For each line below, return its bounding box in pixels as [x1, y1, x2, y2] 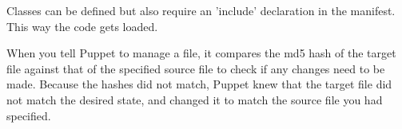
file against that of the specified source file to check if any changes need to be [6, 60, 385, 76]
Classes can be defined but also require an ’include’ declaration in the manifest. [6, 2, 396, 18]
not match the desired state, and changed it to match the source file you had [6, 91, 383, 107]
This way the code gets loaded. [6, 18, 158, 34]
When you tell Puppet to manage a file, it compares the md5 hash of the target [6, 45, 396, 61]
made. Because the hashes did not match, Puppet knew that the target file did [6, 76, 392, 92]
